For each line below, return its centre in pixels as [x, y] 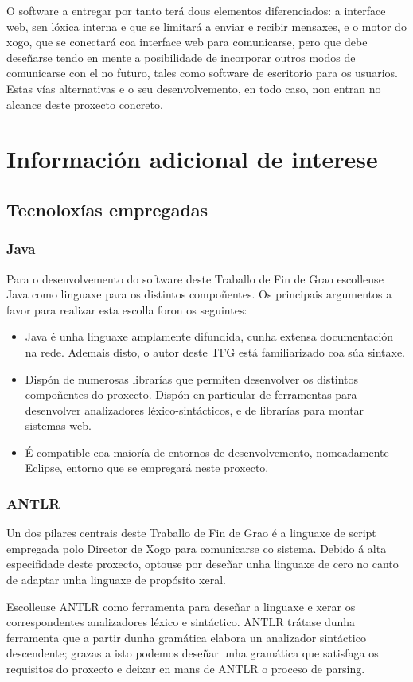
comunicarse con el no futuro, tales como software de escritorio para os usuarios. [202, 73]
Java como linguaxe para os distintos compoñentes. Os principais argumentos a [199, 294]
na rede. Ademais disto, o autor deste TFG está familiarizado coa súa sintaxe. [215, 351]
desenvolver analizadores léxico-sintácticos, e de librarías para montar [195, 409]
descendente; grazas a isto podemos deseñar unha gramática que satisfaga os [193, 653]
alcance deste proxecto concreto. [85, 104]
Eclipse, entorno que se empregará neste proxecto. [147, 468]
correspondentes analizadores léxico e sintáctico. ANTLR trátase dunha [181, 622]
